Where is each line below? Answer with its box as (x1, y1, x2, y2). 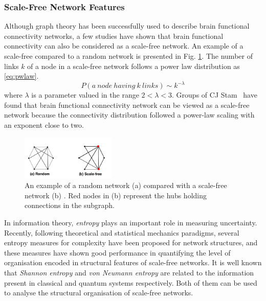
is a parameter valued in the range (31, 89, 139, 100)
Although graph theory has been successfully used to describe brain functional (4, 20, 250, 31)
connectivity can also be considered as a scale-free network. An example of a (4, 40, 243, 51)
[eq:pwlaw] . (4, 71, 39, 81)
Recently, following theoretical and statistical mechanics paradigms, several (4, 227, 239, 238)
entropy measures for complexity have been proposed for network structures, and (4, 237, 258, 248)
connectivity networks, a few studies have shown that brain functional (4, 30, 224, 41)
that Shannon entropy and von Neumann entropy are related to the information (4, 267, 254, 277)
